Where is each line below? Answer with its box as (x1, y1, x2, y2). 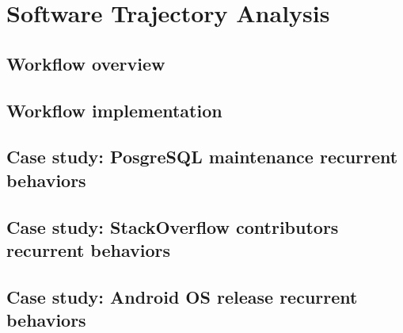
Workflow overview (6, 51, 165, 75)
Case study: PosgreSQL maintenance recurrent (6, 144, 398, 169)
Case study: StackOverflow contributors (6, 214, 339, 239)
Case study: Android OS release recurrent (6, 284, 358, 308)
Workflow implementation (6, 98, 222, 122)
